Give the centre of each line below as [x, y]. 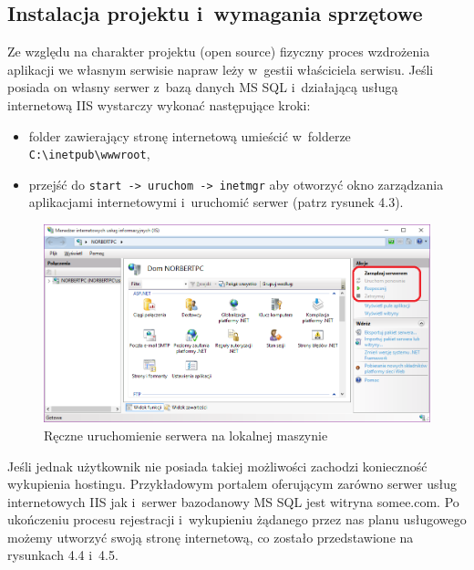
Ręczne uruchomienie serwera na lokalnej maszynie [186, 435]
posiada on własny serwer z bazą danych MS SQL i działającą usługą [203, 87]
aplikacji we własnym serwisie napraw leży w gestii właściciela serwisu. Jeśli [221, 69]
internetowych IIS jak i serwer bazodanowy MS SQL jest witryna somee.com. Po [233, 501]
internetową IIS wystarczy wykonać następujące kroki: [159, 104]
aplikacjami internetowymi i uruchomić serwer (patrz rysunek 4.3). [216, 202]
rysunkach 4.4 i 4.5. [63, 555]
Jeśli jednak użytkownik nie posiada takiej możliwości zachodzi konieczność [217, 466]
